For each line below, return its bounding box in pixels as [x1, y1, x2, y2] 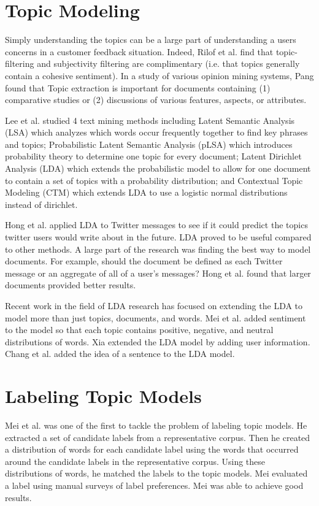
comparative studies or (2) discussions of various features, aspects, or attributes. [5, 93, 307, 106]
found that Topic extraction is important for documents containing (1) [5, 81, 271, 94]
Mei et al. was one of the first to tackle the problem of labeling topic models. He [5, 419, 307, 432]
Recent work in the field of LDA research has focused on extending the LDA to [5, 299, 303, 312]
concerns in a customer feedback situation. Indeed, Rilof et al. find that [5, 45, 274, 58]
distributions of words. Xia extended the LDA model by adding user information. [5, 335, 310, 348]
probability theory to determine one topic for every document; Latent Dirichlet [5, 150, 302, 163]
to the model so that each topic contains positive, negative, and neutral [5, 323, 274, 336]
